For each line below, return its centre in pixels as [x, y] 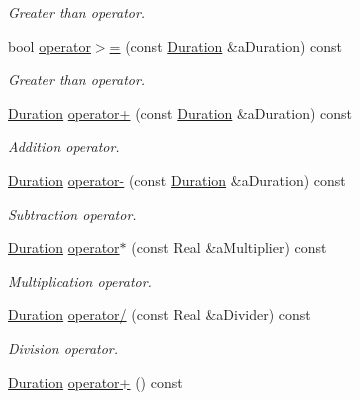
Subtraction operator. [72, 213]
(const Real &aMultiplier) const [229, 247]
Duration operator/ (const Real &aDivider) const [159, 314]
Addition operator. [64, 146]
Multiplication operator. [80, 280]
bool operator [49, 45]
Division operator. [63, 347]
